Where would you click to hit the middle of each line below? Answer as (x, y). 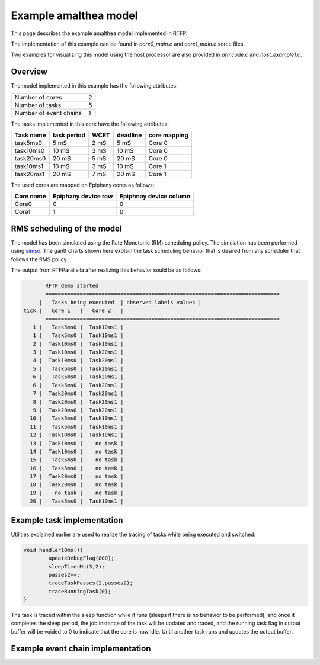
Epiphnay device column (155, 197)
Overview (29, 72)
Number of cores (38, 97)
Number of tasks (38, 105)
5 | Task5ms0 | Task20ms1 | (78, 368)
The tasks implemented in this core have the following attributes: (90, 124)
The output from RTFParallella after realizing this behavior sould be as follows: (106, 270)
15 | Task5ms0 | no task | (77, 460)
